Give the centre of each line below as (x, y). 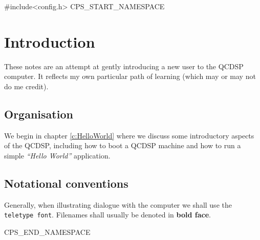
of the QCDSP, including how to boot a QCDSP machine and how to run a (123, 145)
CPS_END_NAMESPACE (47, 232)
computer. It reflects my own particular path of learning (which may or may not (130, 76)
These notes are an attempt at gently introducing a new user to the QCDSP (124, 66)
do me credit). (26, 86)
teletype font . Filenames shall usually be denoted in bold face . (107, 215)
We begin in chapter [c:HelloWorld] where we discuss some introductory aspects (129, 135)
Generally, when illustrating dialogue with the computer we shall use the (118, 204)
